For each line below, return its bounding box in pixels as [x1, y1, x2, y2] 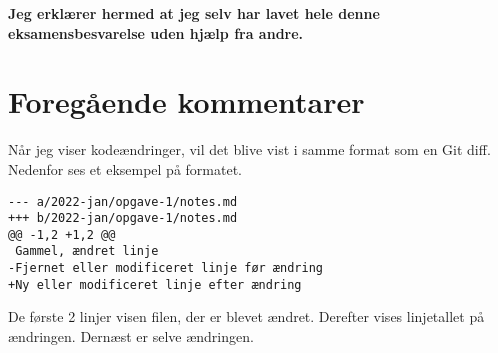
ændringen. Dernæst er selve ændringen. [8, 326, 254, 347]
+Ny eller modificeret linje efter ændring [8, 277, 302, 292]
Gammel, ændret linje [15, 244, 159, 259]
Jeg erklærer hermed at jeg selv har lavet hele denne [8, 3, 380, 23]
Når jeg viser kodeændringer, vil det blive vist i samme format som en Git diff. [8, 139, 491, 160]
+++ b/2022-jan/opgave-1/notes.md [8, 211, 238, 226]
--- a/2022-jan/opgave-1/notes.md [8, 194, 238, 209]
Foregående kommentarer [8, 81, 365, 122]
